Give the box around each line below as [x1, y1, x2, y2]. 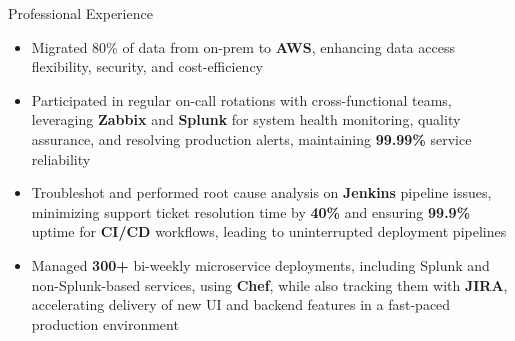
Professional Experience [8, 3, 153, 23]
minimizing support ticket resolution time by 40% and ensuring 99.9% [31, 201, 471, 222]
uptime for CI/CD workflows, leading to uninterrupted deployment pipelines [31, 221, 507, 242]
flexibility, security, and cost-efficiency [31, 56, 263, 77]
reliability [31, 148, 91, 169]
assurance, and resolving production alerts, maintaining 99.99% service [31, 128, 472, 149]
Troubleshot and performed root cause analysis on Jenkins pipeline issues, [31, 182, 492, 203]
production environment [31, 313, 179, 334]
